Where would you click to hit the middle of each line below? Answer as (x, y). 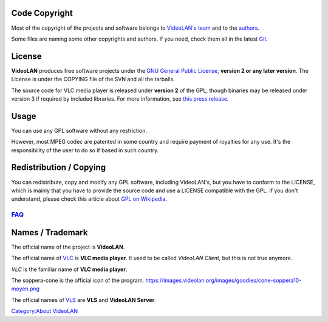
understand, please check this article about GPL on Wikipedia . (89, 199)
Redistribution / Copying (59, 168)
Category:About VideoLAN (45, 311)
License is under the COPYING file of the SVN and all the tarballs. (93, 79)
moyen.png (25, 289)
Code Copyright (42, 13)
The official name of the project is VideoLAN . (68, 247)
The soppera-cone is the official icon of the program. (78, 280)
